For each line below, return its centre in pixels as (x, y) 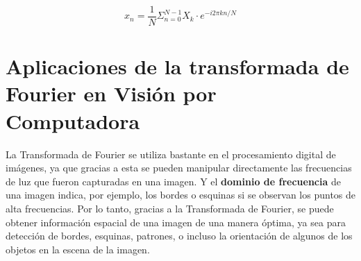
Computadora (73, 120)
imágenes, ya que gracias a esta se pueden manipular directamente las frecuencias (179, 168)
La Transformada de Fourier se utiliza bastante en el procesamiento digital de (171, 154)
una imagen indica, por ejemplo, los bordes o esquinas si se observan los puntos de (181, 195)
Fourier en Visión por (111, 93)
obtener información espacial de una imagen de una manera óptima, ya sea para (176, 222)
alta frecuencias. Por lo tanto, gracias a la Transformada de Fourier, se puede (170, 208)
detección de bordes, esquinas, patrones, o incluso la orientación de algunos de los (179, 236)
